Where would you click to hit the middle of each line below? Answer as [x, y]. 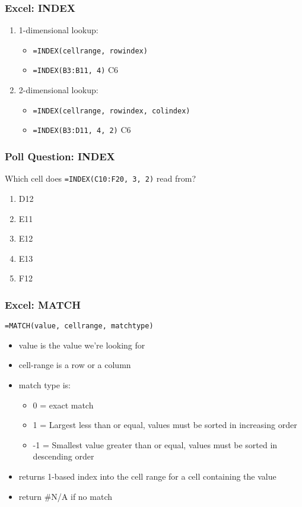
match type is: [44, 384]
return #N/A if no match [65, 496]
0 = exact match [63, 405]
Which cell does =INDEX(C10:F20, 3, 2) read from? [100, 178]
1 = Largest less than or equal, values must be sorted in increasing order [165, 425]
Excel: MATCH [43, 304]
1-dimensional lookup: [58, 30]
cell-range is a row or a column [75, 365]
